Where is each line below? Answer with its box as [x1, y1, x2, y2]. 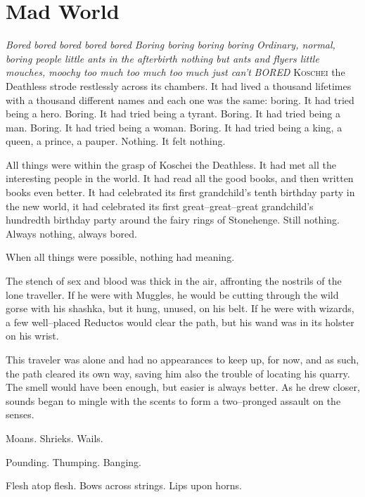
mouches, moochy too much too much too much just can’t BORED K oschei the [6, 65, 345, 79]
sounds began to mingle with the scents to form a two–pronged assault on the [6, 393, 341, 408]
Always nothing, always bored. [6, 226, 137, 240]
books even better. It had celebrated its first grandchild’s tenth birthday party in [6, 185, 355, 200]
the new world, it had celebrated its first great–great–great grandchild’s [6, 198, 314, 213]
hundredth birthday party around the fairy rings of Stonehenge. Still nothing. [6, 212, 340, 227]
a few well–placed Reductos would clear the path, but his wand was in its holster [6, 314, 354, 329]
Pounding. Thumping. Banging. [6, 454, 141, 469]
